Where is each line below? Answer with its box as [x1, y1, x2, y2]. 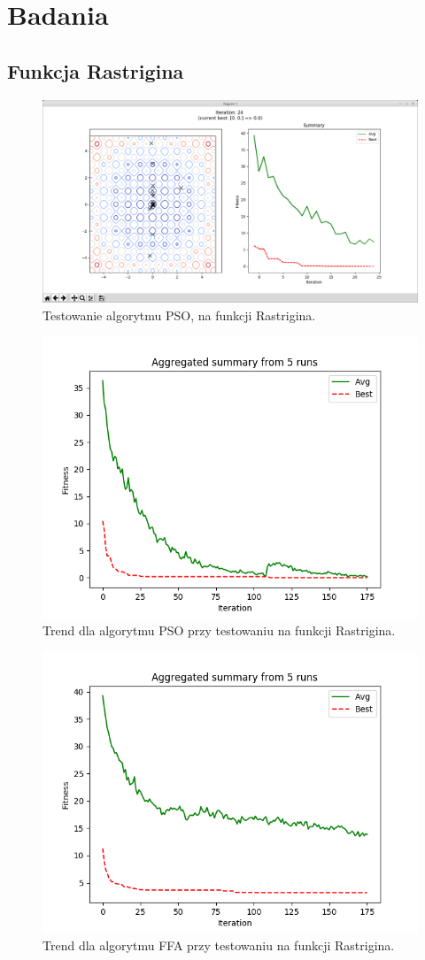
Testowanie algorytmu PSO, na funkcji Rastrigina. [42, 305, 316, 324]
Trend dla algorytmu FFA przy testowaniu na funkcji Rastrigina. [42, 936, 395, 955]
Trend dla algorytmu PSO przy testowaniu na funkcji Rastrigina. [42, 621, 396, 640]
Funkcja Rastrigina [7, 57, 184, 84]
